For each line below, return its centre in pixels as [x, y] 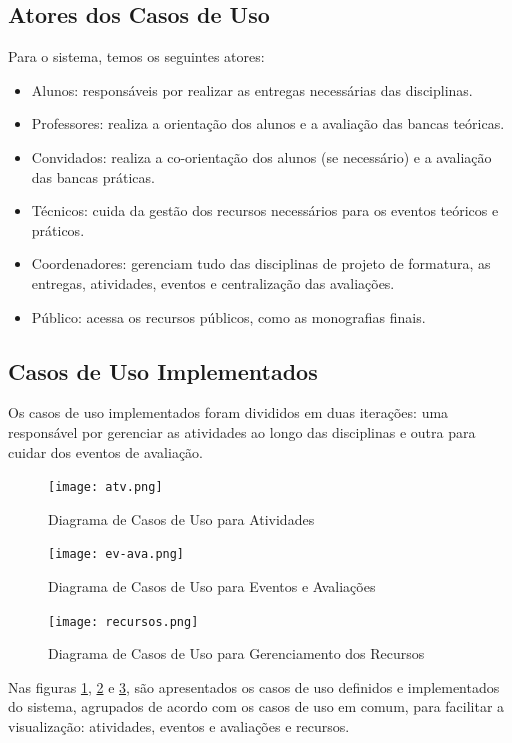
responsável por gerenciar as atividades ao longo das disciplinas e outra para [242, 431]
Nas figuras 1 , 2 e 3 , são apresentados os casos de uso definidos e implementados [254, 686]
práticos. [58, 229]
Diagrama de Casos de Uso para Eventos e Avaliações [212, 586]
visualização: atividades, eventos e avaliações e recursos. [179, 726]
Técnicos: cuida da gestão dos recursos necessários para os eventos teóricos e [265, 210]
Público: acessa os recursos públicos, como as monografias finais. [228, 316]
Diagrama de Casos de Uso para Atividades [181, 518]
